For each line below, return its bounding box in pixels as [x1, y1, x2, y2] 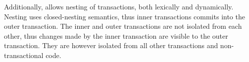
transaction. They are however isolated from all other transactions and [4, 40, 218, 51]
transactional [4, 50, 44, 60]
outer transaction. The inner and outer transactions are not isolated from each [4, 21, 242, 31]
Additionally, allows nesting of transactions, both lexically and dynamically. [4, 1, 234, 11]
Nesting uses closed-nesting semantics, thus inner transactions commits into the [4, 11, 245, 21]
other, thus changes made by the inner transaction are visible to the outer [4, 30, 228, 41]
